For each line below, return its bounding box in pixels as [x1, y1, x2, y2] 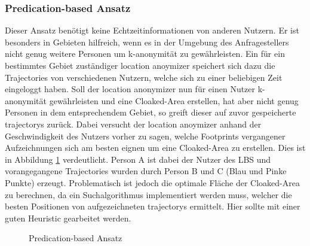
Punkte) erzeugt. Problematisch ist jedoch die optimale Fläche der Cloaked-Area [5, 176, 300, 189]
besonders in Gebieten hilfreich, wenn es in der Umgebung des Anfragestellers [5, 35, 289, 48]
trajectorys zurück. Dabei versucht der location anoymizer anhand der [5, 117, 262, 130]
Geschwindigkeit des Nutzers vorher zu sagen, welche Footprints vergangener [5, 129, 286, 142]
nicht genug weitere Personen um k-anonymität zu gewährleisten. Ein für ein [5, 47, 285, 60]
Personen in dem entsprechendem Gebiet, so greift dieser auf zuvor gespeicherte [5, 106, 296, 119]
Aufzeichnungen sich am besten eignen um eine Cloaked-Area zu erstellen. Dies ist [5, 141, 306, 154]
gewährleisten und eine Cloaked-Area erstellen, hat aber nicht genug [49, 94, 299, 107]
